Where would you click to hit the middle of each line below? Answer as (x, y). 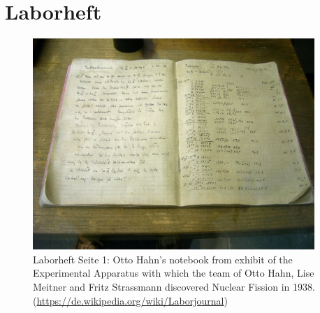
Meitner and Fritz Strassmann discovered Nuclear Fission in (161, 286)
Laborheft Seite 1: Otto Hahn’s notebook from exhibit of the (163, 259)
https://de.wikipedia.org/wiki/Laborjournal (130, 300)
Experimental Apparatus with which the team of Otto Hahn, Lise (174, 273)
